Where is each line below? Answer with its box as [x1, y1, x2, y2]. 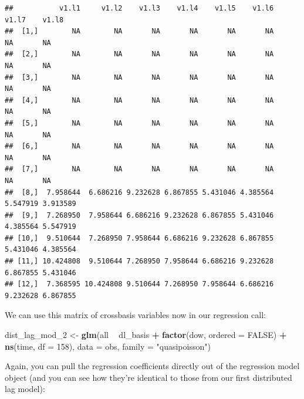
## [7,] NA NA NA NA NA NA [5, 165, 274, 174]
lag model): [5, 383, 45, 395]
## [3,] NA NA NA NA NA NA [5, 73, 274, 82]
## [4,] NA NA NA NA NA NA [5, 96, 274, 104]
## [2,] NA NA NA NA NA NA [5, 50, 274, 59]
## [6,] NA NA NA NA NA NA [5, 142, 274, 151]
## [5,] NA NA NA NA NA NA [5, 119, 274, 127]
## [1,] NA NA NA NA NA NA [5, 27, 274, 36]
